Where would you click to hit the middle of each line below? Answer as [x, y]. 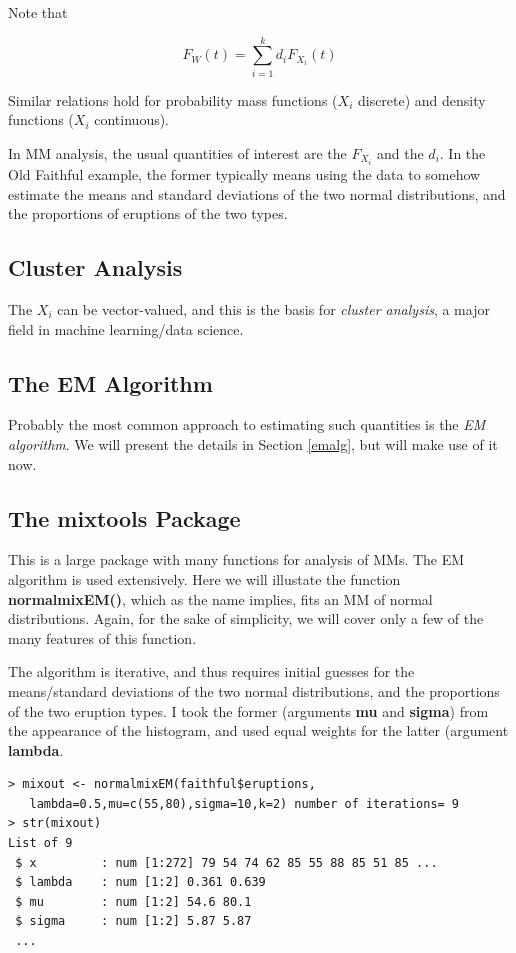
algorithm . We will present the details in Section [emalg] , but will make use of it [253, 443]
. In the [462, 152]
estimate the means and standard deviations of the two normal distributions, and [257, 193]
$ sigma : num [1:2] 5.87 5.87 [133, 921]
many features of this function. [102, 637]
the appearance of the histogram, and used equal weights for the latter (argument [258, 730]
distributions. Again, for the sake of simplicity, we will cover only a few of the [246, 618]
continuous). [132, 119]
